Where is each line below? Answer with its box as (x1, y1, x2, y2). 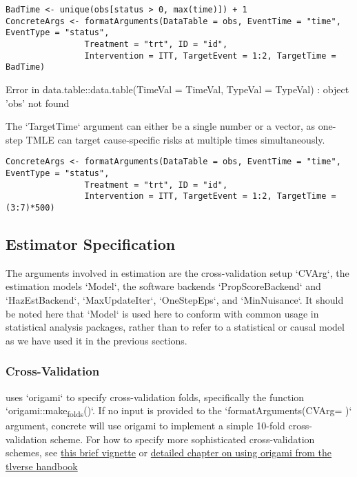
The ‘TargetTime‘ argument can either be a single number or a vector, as (6, 119, 316, 133)
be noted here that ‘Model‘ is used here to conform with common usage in (6, 306, 319, 320)
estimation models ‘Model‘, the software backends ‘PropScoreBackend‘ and (6, 279, 321, 293)
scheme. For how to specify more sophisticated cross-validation (50, 431, 315, 446)
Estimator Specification (6, 233, 176, 254)
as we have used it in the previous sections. (6, 333, 187, 347)
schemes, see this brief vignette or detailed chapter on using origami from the (6, 445, 332, 460)
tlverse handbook (6, 459, 78, 474)
